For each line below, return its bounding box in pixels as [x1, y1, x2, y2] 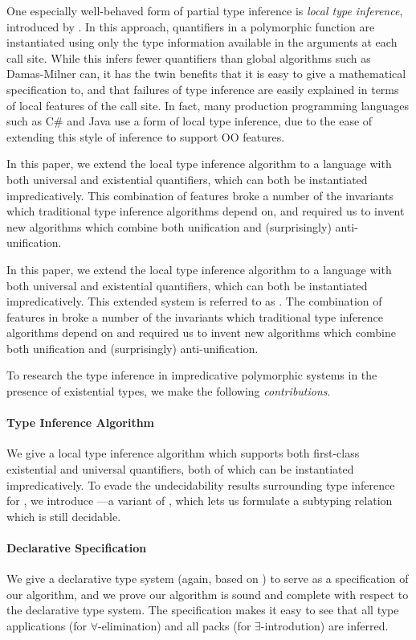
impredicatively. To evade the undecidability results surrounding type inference [6, 476, 395, 493]
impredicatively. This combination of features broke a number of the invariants [6, 187, 394, 203]
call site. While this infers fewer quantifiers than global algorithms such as [6, 49, 371, 66]
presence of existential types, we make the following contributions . [6, 383, 331, 400]
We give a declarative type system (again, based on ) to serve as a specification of [6, 570, 409, 587]
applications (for [6, 617, 88, 634]
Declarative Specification [6, 539, 147, 556]
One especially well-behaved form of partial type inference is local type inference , [6, 2, 403, 18]
